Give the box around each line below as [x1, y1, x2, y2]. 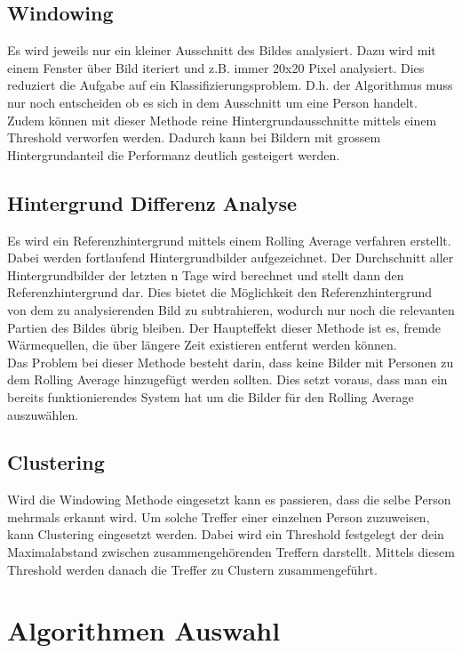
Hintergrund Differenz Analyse [7, 189, 298, 216]
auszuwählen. [7, 405, 79, 423]
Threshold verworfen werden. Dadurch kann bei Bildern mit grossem [7, 128, 381, 147]
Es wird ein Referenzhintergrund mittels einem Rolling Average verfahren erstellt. [7, 230, 451, 249]
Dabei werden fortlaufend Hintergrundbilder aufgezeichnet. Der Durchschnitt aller [7, 248, 454, 267]
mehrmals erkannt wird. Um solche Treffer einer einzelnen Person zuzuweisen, [7, 507, 430, 526]
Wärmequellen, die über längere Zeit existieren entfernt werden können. [7, 335, 397, 354]
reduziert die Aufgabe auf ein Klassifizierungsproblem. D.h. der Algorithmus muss [7, 76, 453, 94]
